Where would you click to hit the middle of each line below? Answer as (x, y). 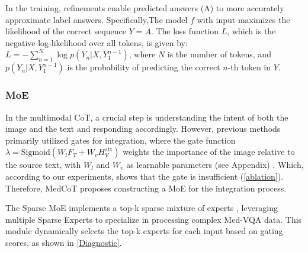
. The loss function (185, 31)
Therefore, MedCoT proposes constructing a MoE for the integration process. (146, 188)
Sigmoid (36, 153)
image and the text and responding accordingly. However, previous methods (143, 129)
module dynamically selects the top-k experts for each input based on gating (144, 231)
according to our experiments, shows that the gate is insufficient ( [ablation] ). (145, 176)
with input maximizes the (243, 19)
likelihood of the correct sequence (66, 31)
